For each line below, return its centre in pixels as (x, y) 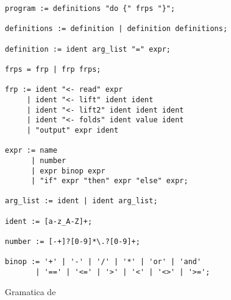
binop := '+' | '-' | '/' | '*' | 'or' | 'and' (103, 262)
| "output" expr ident (73, 130)
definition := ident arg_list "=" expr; (88, 49)
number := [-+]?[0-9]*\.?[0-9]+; (73, 242)
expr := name (31, 151)
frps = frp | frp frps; (53, 69)
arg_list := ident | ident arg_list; (81, 201)
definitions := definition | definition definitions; (116, 29)
